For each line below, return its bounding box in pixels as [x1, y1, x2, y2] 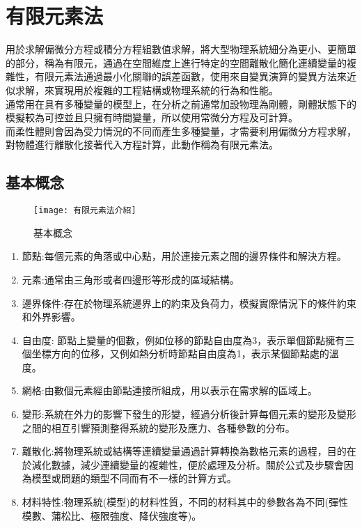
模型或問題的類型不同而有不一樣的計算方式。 [31, 471, 237, 486]
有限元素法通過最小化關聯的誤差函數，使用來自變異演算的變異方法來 [34, 69, 347, 84]
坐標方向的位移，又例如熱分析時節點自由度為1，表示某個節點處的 [31, 346, 329, 361]
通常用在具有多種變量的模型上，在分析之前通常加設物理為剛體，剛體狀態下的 [6, 96, 356, 111]
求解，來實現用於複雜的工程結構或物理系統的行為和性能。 [15, 82, 278, 97]
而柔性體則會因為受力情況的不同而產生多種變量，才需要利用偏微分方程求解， [6, 123, 356, 138]
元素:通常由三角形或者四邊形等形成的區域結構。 [22, 272, 239, 286]
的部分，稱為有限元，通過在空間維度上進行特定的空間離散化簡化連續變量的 [6, 55, 347, 70]
